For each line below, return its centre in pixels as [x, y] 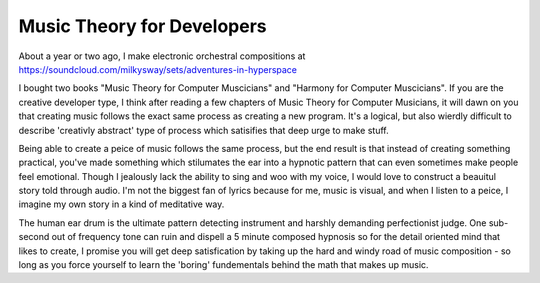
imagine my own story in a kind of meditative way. [121, 204]
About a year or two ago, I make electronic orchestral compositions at [162, 56]
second [34, 237]
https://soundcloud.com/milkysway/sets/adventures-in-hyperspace [158, 69]
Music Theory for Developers [142, 26]
